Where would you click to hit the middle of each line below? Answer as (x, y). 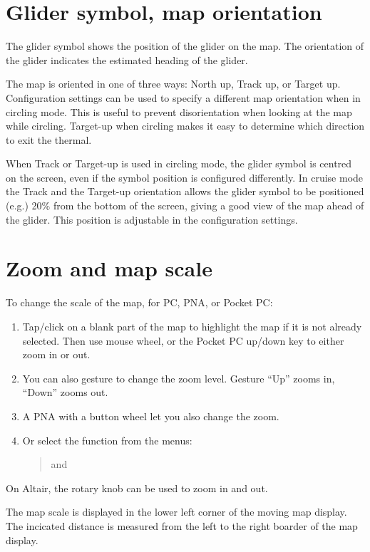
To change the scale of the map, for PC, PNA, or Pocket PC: (139, 302)
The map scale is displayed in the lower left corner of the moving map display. (176, 512)
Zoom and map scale (109, 268)
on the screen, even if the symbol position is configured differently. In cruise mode (185, 177)
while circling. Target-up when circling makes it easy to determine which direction (185, 126)
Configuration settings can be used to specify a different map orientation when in (183, 97)
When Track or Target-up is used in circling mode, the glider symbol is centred (179, 163)
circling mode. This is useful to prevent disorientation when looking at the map (179, 111)
